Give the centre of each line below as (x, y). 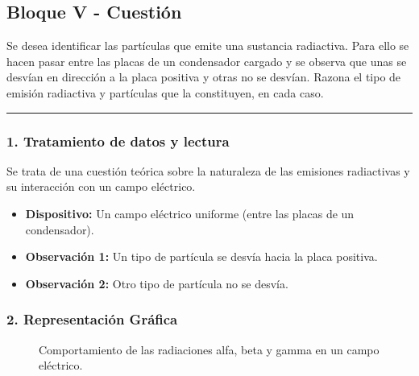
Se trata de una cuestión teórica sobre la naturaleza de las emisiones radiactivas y (208, 170)
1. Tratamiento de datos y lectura (118, 140)
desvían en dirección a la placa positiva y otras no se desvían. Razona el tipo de (204, 77)
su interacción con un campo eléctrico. (101, 186)
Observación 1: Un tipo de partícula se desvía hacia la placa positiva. (201, 256)
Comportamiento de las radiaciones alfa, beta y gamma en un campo (209, 349)
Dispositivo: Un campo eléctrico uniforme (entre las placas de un (190, 213)
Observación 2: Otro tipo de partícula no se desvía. (157, 283)
